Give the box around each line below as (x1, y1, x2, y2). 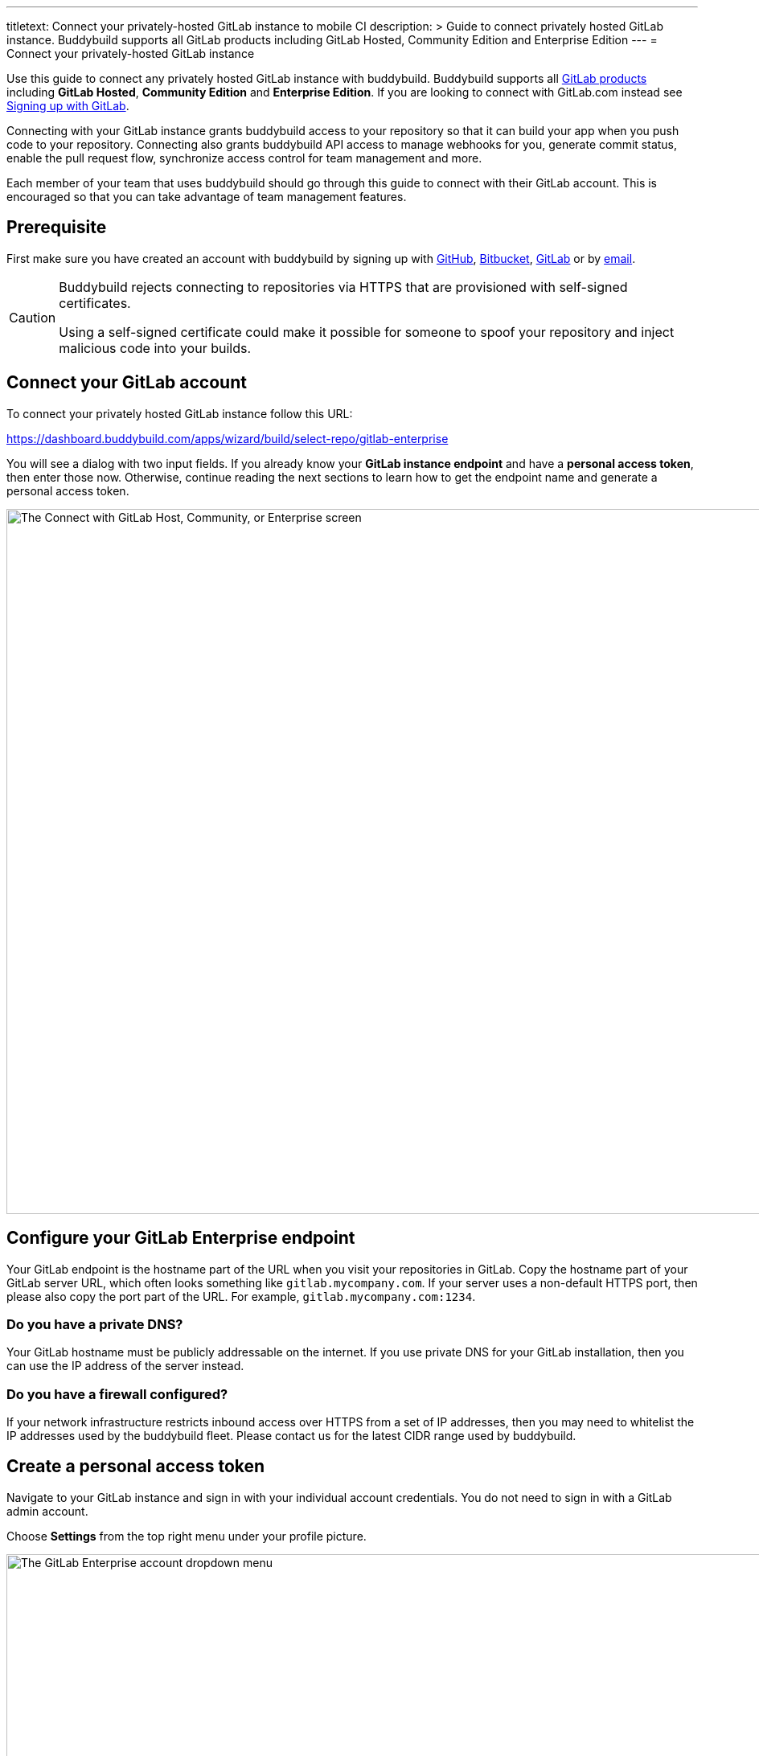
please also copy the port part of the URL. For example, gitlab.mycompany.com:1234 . (6, 1289, 476, 1303)
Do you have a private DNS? (6, 1315, 183, 1332)
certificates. (59, 294, 131, 311)
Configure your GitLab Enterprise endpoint (6, 1228, 355, 1249)
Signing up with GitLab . (6, 99, 129, 113)
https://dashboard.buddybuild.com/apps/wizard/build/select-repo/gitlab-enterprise (6, 431, 449, 445)
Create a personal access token (6, 1456, 265, 1477)
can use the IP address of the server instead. (6, 1359, 244, 1373)
